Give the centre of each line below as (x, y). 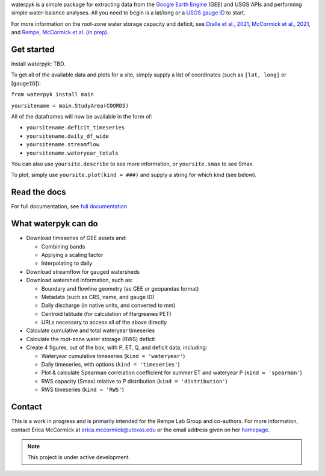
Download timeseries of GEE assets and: (76, 238)
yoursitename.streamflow (63, 145)
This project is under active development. (79, 457)
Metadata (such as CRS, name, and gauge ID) (98, 297)
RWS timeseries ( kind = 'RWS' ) (83, 390)
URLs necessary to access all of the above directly (104, 323)
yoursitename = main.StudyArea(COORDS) (70, 106)
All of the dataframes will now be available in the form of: (82, 117)
